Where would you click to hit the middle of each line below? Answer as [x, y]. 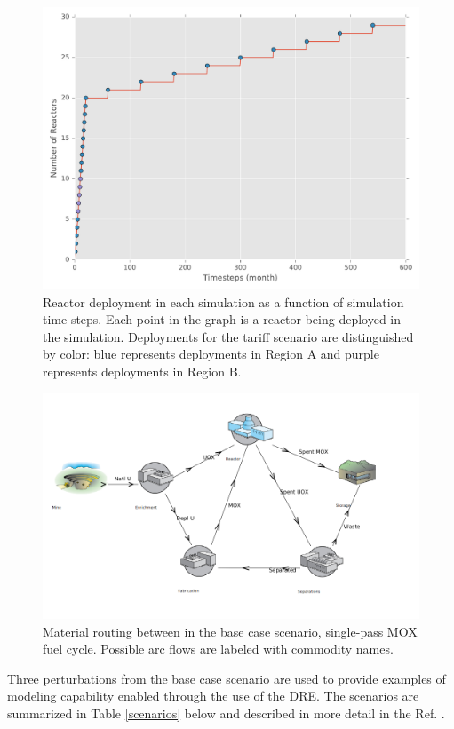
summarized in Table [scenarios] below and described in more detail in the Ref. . [226, 713]
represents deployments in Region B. [142, 371]
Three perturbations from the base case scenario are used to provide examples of [227, 678]
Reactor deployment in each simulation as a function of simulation [223, 301]
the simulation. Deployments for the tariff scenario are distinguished [228, 336]
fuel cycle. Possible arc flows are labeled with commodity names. [218, 649]
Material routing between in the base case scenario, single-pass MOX [230, 631]
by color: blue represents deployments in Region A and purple [211, 354]
